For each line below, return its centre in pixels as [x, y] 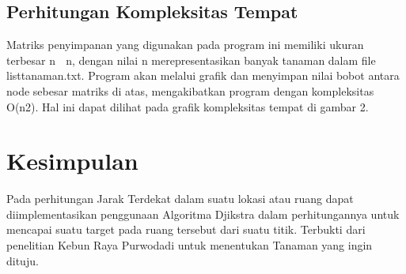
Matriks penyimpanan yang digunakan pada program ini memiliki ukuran [185, 45]
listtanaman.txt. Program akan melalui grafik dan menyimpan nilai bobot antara [203, 75]
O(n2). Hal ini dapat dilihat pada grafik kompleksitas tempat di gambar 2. [188, 106]
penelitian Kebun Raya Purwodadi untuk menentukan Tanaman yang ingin [190, 245]
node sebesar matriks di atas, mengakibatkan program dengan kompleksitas [190, 90]
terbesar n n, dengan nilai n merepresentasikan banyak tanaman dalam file [191, 60]
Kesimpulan [72, 161]
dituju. [23, 260]
